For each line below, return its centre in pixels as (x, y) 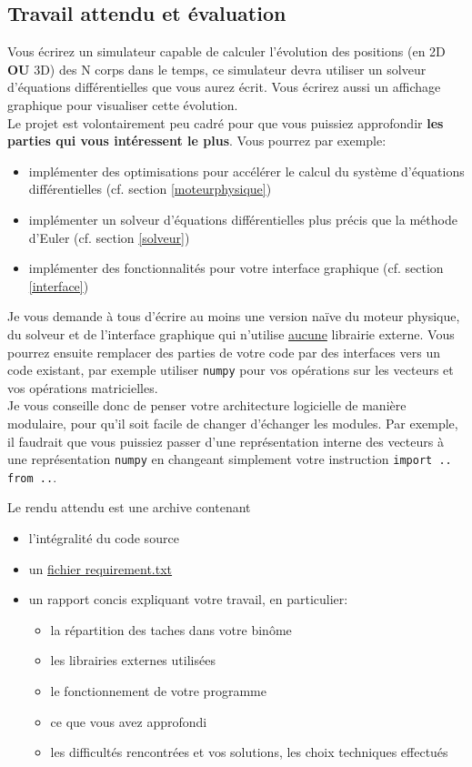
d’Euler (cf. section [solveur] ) (109, 237)
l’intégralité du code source (104, 538)
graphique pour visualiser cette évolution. (123, 104)
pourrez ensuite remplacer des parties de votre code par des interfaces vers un (224, 352)
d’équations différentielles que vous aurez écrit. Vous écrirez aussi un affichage (224, 87)
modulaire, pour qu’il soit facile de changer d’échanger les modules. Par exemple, (233, 423)
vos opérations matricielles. (83, 387)
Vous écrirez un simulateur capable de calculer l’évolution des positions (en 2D (226, 51)
